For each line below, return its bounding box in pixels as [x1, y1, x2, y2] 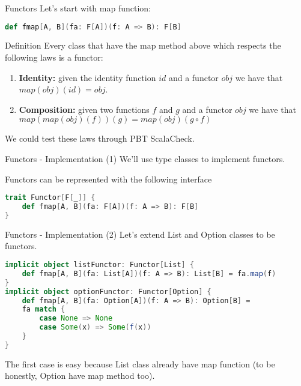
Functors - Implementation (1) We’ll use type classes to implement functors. [5, 152, 285, 165]
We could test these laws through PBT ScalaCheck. [5, 132, 195, 145]
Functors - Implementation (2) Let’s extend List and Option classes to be [5, 228, 275, 240]
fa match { [22, 305, 65, 314]
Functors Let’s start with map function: [5, 2, 151, 14]
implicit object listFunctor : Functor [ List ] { [5, 261, 195, 270]
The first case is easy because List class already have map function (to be [5, 357, 275, 370]
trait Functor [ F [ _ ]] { [5, 193, 96, 202]
